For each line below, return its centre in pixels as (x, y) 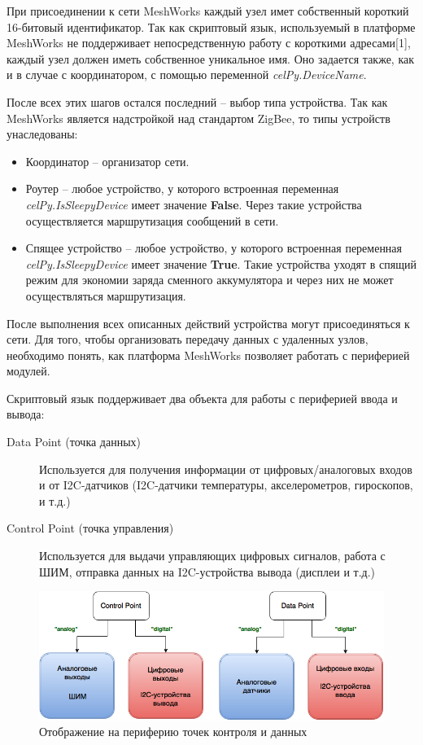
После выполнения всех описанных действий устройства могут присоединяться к (208, 323)
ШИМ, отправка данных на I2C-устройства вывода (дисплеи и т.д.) (207, 571)
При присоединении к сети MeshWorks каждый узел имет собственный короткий (208, 11)
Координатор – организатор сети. (107, 161)
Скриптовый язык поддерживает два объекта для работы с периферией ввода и (202, 398)
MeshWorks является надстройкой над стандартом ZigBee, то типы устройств (198, 118)
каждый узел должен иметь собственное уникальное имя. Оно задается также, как (211, 58)
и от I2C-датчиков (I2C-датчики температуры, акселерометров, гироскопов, (226, 485)
